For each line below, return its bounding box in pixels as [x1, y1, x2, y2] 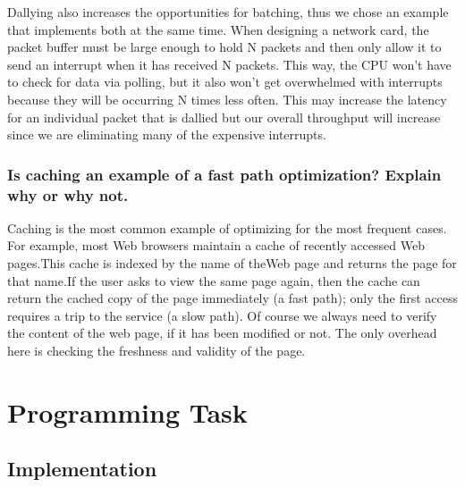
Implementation [7, 455, 157, 483]
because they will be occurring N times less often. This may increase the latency [7, 89, 447, 108]
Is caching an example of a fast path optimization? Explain [7, 163, 442, 185]
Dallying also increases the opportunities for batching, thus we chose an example [7, 3, 449, 21]
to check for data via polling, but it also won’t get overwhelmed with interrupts [7, 72, 443, 91]
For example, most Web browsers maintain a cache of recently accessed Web [7, 236, 425, 255]
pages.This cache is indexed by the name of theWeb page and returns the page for [7, 254, 457, 273]
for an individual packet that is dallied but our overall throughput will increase [7, 107, 441, 126]
